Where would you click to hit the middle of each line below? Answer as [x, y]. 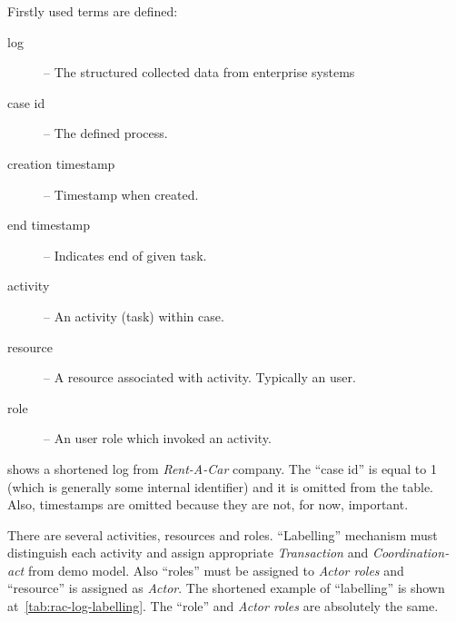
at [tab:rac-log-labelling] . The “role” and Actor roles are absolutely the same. [223, 606]
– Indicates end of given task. [125, 255]
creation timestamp [61, 163]
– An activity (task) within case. [134, 316]
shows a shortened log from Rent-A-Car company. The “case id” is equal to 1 [222, 468]
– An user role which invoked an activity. [158, 438]
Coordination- [411, 553]
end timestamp [49, 225]
